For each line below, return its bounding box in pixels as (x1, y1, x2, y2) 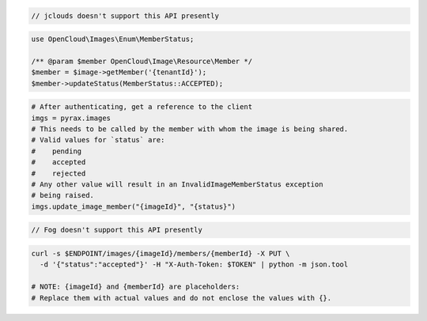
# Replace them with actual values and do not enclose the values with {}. (31, 293, 332, 302)
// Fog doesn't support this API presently (31, 225, 203, 235)
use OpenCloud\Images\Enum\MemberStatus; (31, 35, 195, 43)
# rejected (31, 168, 86, 178)
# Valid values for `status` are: (31, 135, 165, 145)
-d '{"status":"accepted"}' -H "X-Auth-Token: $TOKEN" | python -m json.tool (40, 260, 349, 269)
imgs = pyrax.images (31, 113, 111, 123)
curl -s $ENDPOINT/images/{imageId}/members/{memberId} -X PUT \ (31, 249, 290, 258)
